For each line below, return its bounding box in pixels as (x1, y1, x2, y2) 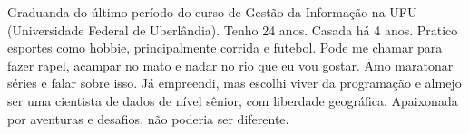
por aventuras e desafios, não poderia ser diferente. (7, 109, 289, 128)
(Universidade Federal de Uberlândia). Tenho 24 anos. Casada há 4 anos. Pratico (7, 20, 458, 39)
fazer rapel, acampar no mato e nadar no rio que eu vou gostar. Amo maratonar (7, 55, 454, 74)
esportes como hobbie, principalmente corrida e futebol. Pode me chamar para (7, 38, 443, 57)
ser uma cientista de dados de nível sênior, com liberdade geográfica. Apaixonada (7, 91, 458, 110)
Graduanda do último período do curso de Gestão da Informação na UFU (7, 3, 417, 21)
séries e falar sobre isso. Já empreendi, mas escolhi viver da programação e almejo (7, 73, 462, 92)
